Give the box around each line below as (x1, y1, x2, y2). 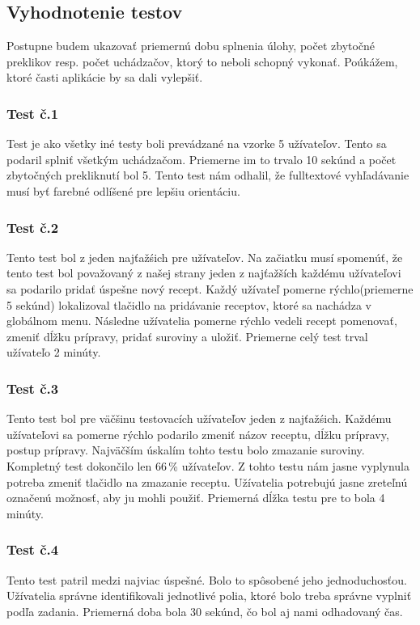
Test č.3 (6, 378, 59, 398)
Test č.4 (6, 539, 59, 560)
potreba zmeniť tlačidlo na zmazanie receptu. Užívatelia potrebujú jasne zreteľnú (6, 473, 408, 490)
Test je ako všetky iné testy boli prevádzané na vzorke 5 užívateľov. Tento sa (6, 135, 387, 152)
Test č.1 (6, 103, 59, 123)
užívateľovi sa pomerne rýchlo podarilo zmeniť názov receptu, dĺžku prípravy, (6, 425, 389, 442)
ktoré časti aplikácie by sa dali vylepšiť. (6, 69, 203, 86)
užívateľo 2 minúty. (6, 344, 101, 361)
